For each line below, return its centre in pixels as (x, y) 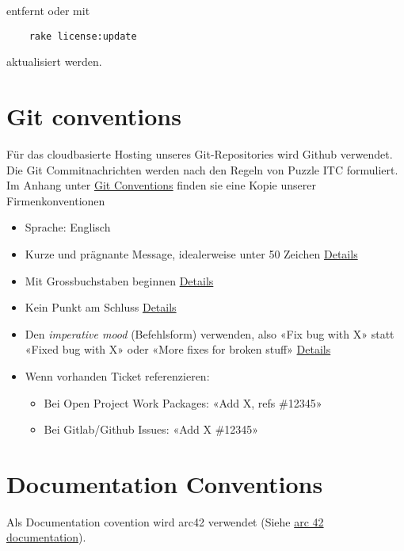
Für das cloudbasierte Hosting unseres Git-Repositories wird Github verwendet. (200, 153)
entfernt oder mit (48, 10)
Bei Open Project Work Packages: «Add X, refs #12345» (183, 402)
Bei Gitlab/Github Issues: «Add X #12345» (151, 429)
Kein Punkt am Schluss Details (101, 307)
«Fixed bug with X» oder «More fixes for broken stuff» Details (178, 349)
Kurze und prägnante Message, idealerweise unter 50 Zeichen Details (191, 253)
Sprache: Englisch (68, 227)
